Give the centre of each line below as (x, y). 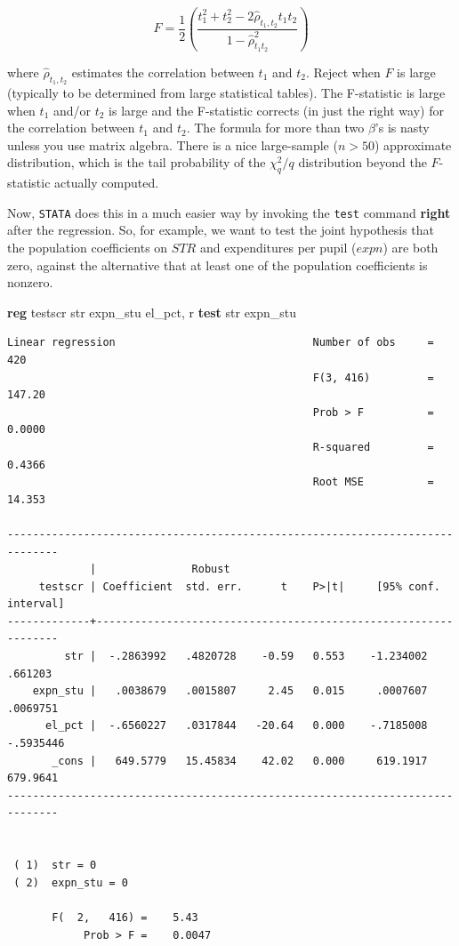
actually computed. (107, 183)
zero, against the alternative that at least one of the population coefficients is (217, 265)
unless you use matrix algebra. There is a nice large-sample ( (173, 144)
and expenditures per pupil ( (278, 247)
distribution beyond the (362, 162)
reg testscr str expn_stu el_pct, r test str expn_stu (152, 312)
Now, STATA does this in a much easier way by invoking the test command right (229, 212)
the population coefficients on (88, 247)
